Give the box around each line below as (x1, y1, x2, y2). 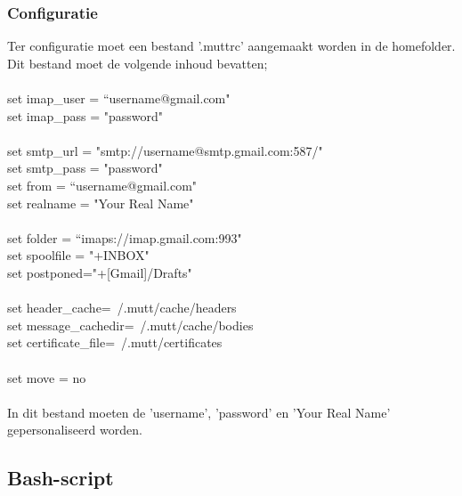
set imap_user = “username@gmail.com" (7, 89, 231, 107)
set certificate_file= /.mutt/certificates (7, 333, 223, 352)
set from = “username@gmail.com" (7, 175, 198, 194)
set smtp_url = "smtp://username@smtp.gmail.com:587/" (7, 141, 323, 159)
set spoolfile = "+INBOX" (7, 246, 150, 264)
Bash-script (7, 464, 114, 492)
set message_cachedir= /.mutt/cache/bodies (7, 315, 254, 334)
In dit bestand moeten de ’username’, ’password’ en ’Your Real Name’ (7, 402, 391, 421)
